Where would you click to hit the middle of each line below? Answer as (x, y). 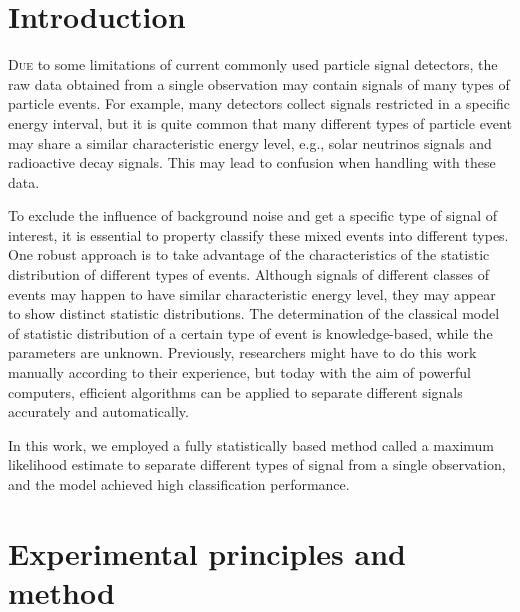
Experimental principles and (207, 552)
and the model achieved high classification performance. (179, 484)
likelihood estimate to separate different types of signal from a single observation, (257, 464)
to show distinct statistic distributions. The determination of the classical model (254, 313)
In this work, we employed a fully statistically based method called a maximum (251, 444)
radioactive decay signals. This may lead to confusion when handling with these (252, 162)
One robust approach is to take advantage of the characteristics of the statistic (249, 254)
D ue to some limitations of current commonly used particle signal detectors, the (253, 64)
